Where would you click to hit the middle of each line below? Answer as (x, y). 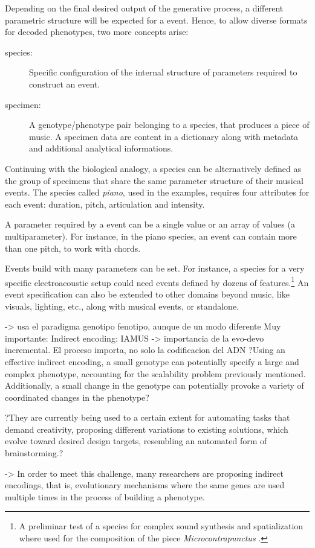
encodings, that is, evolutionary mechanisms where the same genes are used (145, 485)
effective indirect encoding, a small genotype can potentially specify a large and (152, 361)
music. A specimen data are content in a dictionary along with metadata (164, 136)
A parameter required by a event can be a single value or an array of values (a (150, 224)
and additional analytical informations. (101, 148)
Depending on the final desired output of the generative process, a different (144, 8)
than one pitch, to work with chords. (73, 248)
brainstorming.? (34, 453)
